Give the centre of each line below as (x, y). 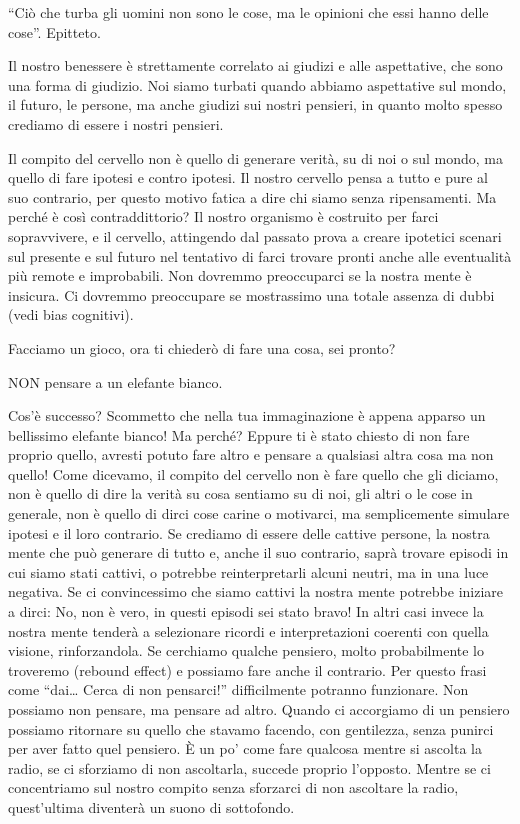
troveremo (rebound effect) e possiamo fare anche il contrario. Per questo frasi (247, 669)
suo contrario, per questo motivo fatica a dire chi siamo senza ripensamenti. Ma (252, 196)
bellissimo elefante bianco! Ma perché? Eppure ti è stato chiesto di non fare (239, 434)
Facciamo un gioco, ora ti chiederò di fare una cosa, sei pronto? (202, 347)
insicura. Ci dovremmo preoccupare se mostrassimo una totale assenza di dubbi (251, 294)
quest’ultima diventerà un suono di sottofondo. (151, 806)
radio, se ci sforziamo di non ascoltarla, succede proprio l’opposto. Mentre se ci (249, 767)
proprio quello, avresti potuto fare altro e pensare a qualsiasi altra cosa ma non (251, 454)
